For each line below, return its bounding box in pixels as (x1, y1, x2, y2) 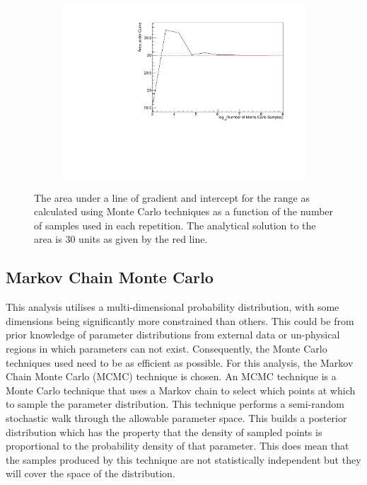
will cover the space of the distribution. (6, 466, 175, 481)
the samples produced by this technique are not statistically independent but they (6, 452, 361, 467)
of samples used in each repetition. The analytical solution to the (34, 217, 316, 232)
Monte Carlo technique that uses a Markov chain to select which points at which (6, 382, 356, 397)
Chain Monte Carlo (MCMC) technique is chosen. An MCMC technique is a (6, 369, 337, 384)
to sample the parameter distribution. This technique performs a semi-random (6, 396, 344, 411)
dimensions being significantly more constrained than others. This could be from (6, 313, 354, 328)
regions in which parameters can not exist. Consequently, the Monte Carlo (6, 341, 327, 356)
